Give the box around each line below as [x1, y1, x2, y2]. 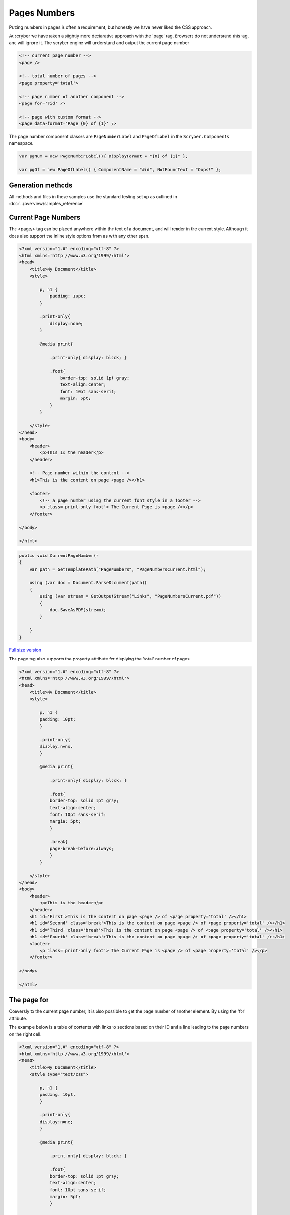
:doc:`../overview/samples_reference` [9, 201, 84, 207]
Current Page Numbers [9, 213, 81, 222]
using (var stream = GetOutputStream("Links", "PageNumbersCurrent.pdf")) [39, 593, 222, 599]
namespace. [9, 140, 34, 146]
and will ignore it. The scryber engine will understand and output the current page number [9, 40, 189, 46]
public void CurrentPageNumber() [19, 553, 99, 558]
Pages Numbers [9, 7, 75, 18]
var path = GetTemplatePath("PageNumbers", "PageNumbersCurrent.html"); [29, 566, 206, 572]
